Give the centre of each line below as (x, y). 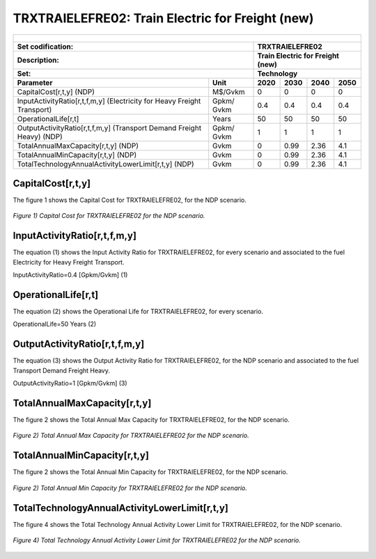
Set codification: (45, 47)
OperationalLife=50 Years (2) (55, 324)
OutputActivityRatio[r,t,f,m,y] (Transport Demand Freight (109, 127)
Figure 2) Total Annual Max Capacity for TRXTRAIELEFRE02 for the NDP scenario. (131, 436)
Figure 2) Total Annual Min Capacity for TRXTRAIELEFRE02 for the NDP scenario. (130, 488)
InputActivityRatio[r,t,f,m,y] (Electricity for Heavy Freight (109, 101)
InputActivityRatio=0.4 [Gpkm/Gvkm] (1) (70, 275)
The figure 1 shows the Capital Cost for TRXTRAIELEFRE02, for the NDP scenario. (130, 200)
